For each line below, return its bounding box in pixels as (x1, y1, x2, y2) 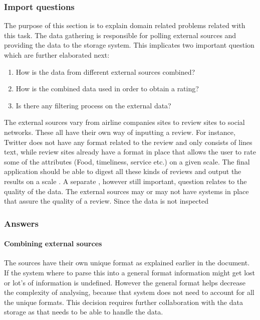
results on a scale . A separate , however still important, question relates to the (4, 176, 247, 186)
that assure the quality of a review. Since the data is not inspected (4, 196, 208, 206)
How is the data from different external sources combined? (16, 66, 195, 77)
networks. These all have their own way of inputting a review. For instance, (4, 126, 235, 137)
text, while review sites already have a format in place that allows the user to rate (4, 146, 256, 157)
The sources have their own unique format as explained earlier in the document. (4, 257, 250, 268)
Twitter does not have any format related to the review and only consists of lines (4, 136, 252, 147)
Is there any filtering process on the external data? (16, 100, 171, 110)
